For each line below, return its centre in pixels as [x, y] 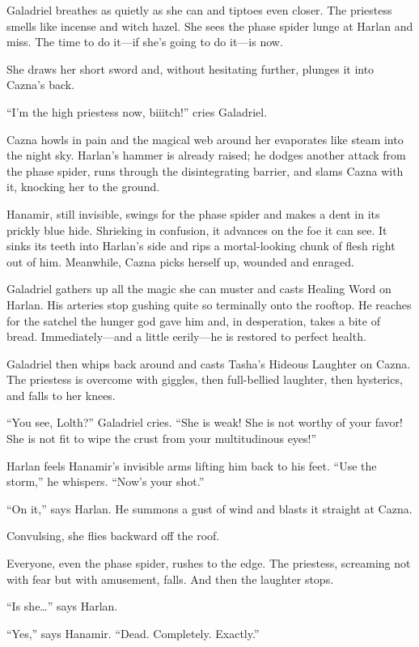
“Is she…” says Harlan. [62, 606]
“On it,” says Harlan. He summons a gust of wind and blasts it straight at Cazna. [209, 508]
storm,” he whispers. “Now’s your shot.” [106, 481]
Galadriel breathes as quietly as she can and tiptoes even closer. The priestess [199, 10]
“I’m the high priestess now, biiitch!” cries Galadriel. [137, 111]
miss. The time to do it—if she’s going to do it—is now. [145, 42]
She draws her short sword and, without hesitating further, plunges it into [190, 68]
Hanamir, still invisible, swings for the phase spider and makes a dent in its [193, 213]
